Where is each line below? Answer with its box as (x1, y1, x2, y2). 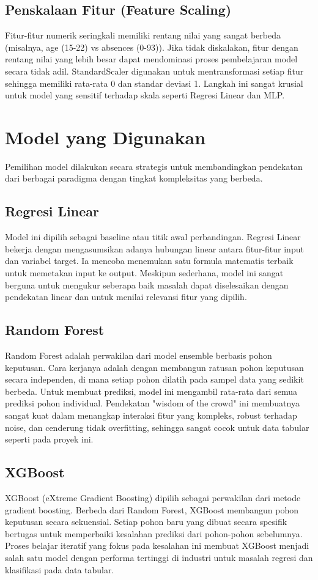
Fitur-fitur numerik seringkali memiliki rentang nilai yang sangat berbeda (5, 29, 281, 42)
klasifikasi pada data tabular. (5, 563, 114, 576)
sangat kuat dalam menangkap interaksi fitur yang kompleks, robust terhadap (5, 409, 297, 422)
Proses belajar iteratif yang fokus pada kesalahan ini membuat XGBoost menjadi (5, 539, 309, 552)
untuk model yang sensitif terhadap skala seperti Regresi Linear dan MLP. (5, 89, 285, 101)
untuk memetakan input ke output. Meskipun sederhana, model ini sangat (5, 266, 284, 279)
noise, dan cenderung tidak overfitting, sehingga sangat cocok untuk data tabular (5, 420, 309, 433)
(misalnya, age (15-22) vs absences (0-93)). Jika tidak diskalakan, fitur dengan (5, 40, 298, 53)
